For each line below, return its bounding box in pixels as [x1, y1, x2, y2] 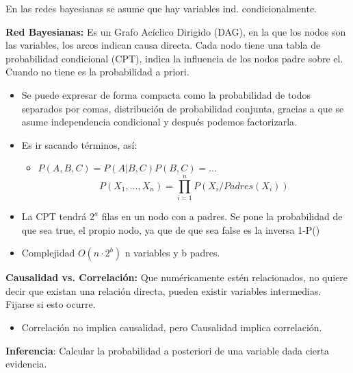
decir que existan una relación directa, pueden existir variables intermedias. [5, 283, 322, 298]
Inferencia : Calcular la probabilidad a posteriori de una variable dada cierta [5, 343, 330, 357]
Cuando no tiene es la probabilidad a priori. [5, 64, 189, 79]
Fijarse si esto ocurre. [5, 297, 96, 311]
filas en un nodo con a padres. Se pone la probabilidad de [101, 209, 343, 224]
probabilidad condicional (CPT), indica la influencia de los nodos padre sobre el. [5, 51, 343, 65]
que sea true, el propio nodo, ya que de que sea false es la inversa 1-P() [21, 222, 320, 237]
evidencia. [5, 357, 47, 371]
